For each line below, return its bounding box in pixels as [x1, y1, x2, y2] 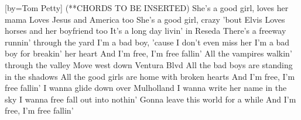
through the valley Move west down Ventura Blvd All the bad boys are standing [5, 58, 293, 70]
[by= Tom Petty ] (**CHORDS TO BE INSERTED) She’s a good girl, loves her [5, 2, 289, 13]
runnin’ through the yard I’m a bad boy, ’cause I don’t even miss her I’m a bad [5, 36, 290, 48]
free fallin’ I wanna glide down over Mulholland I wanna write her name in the [5, 82, 287, 94]
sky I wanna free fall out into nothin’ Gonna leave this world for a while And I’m [5, 93, 296, 105]
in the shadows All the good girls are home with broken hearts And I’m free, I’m [5, 70, 295, 82]
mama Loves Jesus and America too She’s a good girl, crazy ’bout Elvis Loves [5, 13, 285, 25]
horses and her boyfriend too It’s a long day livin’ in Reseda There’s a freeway [5, 24, 286, 37]
